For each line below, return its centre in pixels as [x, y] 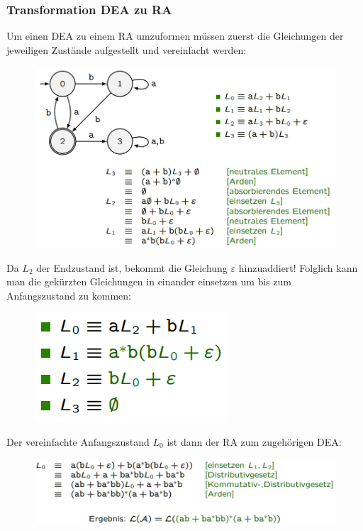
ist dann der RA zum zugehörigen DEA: [254, 441]
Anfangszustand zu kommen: [69, 295]
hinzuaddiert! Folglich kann [298, 267]
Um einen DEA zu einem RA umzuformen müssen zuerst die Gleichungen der [175, 36]
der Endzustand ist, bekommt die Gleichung [132, 267]
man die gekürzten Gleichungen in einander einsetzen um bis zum [149, 281]
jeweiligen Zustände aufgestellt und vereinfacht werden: [127, 49]
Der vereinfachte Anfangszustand [78, 441]
